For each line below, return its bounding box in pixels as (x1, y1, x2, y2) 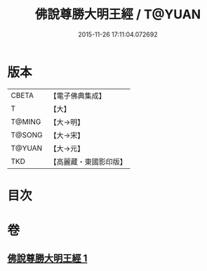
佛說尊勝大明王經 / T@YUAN (34, 6, 201, 23)
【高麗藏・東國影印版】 (49, 156, 128, 166)
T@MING (11, 117, 41, 127)
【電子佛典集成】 (49, 91, 107, 101)
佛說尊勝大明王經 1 (7, 253, 88, 265)
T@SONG (11, 130, 44, 139)
